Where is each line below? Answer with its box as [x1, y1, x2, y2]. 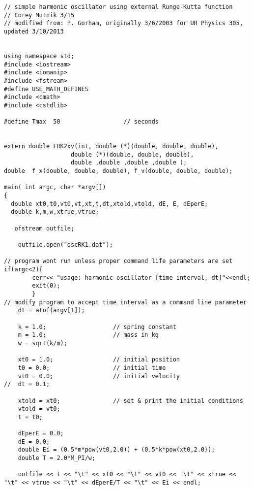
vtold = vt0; [18, 405, 60, 413]
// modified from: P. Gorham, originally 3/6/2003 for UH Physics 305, [4, 20, 243, 27]
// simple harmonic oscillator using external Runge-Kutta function [4, 3, 233, 10]
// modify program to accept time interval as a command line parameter [4, 298, 247, 306]
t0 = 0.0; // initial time [18, 364, 166, 371]
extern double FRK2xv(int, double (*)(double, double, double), [4, 143, 219, 150]
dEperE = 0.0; [18, 430, 64, 437]
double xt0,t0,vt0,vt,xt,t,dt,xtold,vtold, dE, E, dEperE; [11, 200, 208, 207]
